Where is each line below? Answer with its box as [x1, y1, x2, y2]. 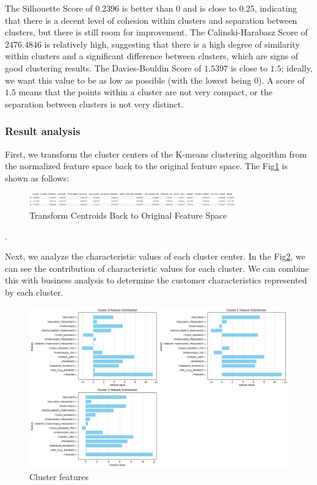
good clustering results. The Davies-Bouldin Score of [5, 61, 202, 74]
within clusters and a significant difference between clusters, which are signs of [5, 49, 299, 62]
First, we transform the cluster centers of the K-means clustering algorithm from [5, 147, 307, 160]
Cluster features [29, 470, 89, 483]
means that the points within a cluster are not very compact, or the [18, 86, 272, 98]
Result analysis [5, 123, 81, 139]
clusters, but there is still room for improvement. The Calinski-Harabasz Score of [5, 26, 308, 38]
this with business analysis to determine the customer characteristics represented [5, 274, 307, 286]
